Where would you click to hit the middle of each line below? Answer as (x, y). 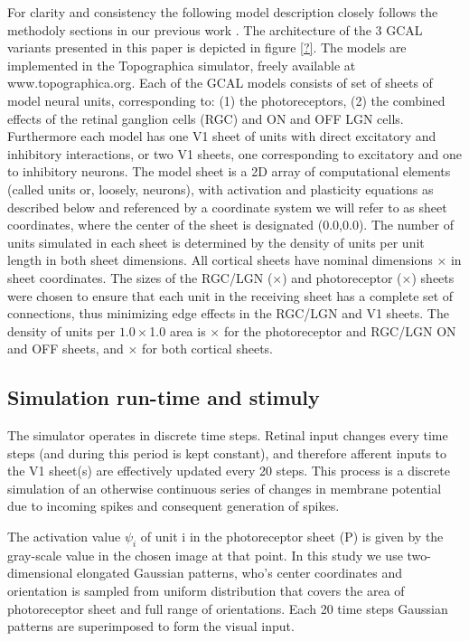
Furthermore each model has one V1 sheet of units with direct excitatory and (222, 136)
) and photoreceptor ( (342, 277)
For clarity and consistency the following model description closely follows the (223, 12)
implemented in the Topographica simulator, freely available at (182, 65)
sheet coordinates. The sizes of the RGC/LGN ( (140, 277)
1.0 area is (178, 330)
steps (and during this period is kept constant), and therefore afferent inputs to (227, 452)
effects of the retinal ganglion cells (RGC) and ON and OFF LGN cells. (206, 118)
